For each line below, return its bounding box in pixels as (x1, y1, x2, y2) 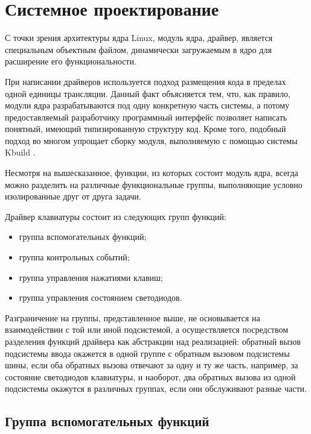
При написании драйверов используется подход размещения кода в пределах (5, 75, 286, 87)
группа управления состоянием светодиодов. (19, 291, 182, 304)
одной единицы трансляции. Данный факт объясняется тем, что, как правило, (5, 87, 290, 99)
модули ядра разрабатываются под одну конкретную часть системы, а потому (5, 99, 290, 112)
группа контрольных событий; (19, 251, 130, 263)
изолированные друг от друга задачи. (5, 190, 141, 203)
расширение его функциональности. (5, 55, 136, 68)
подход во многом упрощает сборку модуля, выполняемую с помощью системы (5, 134, 298, 146)
